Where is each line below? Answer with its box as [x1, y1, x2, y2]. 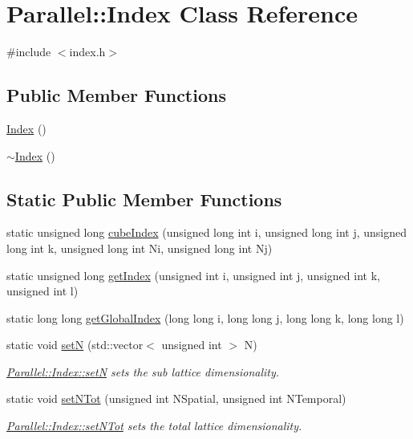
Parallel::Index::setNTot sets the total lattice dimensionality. [6, 417, 302, 434]
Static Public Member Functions [6, 186, 282, 211]
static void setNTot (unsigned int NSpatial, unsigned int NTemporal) [6, 390, 346, 407]
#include [6, 43, 51, 60]
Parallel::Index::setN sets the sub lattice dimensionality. [6, 363, 280, 380]
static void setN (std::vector [6, 336, 144, 353]
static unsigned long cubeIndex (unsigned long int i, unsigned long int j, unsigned [6, 224, 407, 241]
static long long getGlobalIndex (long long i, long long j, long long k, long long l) [6, 309, 404, 326]
